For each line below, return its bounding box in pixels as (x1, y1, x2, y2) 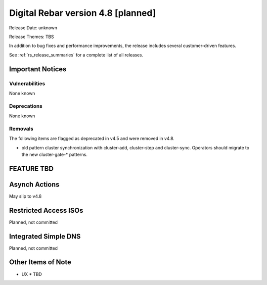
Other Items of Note (9, 258, 72, 267)
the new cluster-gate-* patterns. (21, 151, 88, 157)
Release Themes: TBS (9, 34, 54, 40)
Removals (9, 125, 34, 132)
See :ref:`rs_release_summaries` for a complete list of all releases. (9, 52, 143, 58)
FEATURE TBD (9, 164, 54, 173)
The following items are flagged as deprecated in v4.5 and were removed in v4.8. (9, 136, 175, 142)
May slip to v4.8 (9, 193, 42, 199)
